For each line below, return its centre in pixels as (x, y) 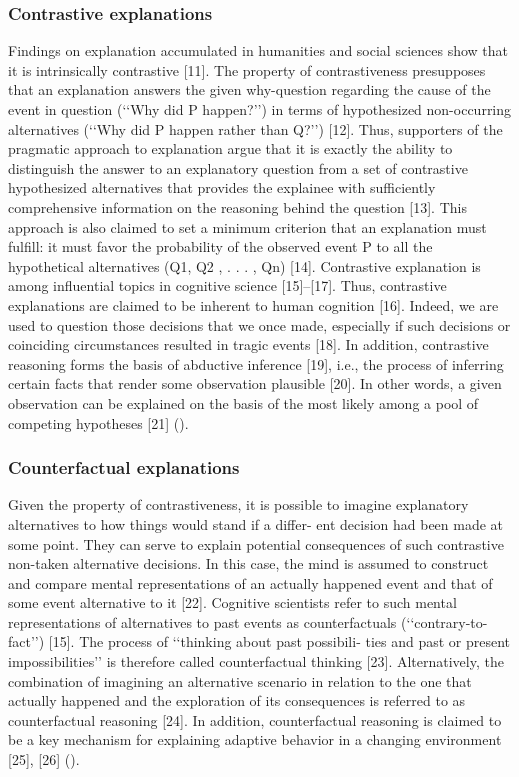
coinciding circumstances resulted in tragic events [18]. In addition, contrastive (248, 344)
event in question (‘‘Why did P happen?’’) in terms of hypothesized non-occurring (260, 109)
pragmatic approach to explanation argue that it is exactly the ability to (230, 148)
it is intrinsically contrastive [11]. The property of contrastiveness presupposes (247, 69)
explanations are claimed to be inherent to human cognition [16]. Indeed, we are (253, 304)
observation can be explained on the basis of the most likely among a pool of (243, 402)
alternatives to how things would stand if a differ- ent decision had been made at (256, 523)
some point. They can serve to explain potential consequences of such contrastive (256, 543)
